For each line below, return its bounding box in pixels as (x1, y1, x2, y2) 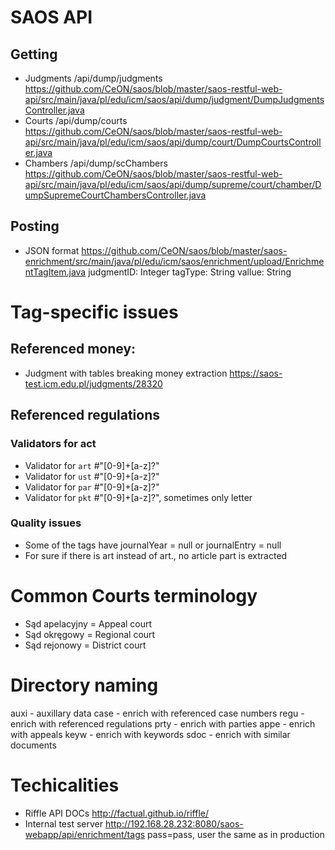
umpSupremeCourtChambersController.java (24, 189, 207, 201)
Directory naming (10, 674, 159, 696)
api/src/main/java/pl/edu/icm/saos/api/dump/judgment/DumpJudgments (24, 94, 325, 105)
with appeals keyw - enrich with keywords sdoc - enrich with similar (10, 728, 291, 740)
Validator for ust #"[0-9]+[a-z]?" (24, 470, 160, 482)
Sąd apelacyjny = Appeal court (24, 617, 153, 630)
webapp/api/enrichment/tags (24, 828, 146, 840)
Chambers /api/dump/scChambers (24, 157, 168, 169)
